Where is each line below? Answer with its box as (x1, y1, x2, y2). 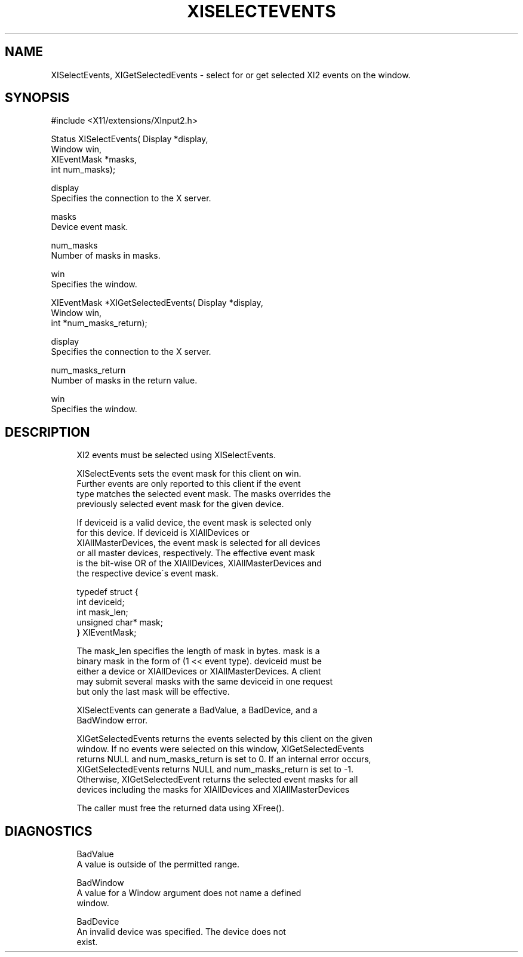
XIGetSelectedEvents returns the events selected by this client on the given (76, 734, 373, 744)
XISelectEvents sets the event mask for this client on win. (76, 468, 302, 479)
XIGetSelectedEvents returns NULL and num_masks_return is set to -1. (76, 764, 354, 775)
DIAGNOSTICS (5, 823, 93, 839)
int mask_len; (76, 607, 128, 618)
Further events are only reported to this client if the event (76, 478, 301, 489)
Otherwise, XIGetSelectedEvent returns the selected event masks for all (76, 774, 358, 785)
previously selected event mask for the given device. (76, 499, 284, 510)
